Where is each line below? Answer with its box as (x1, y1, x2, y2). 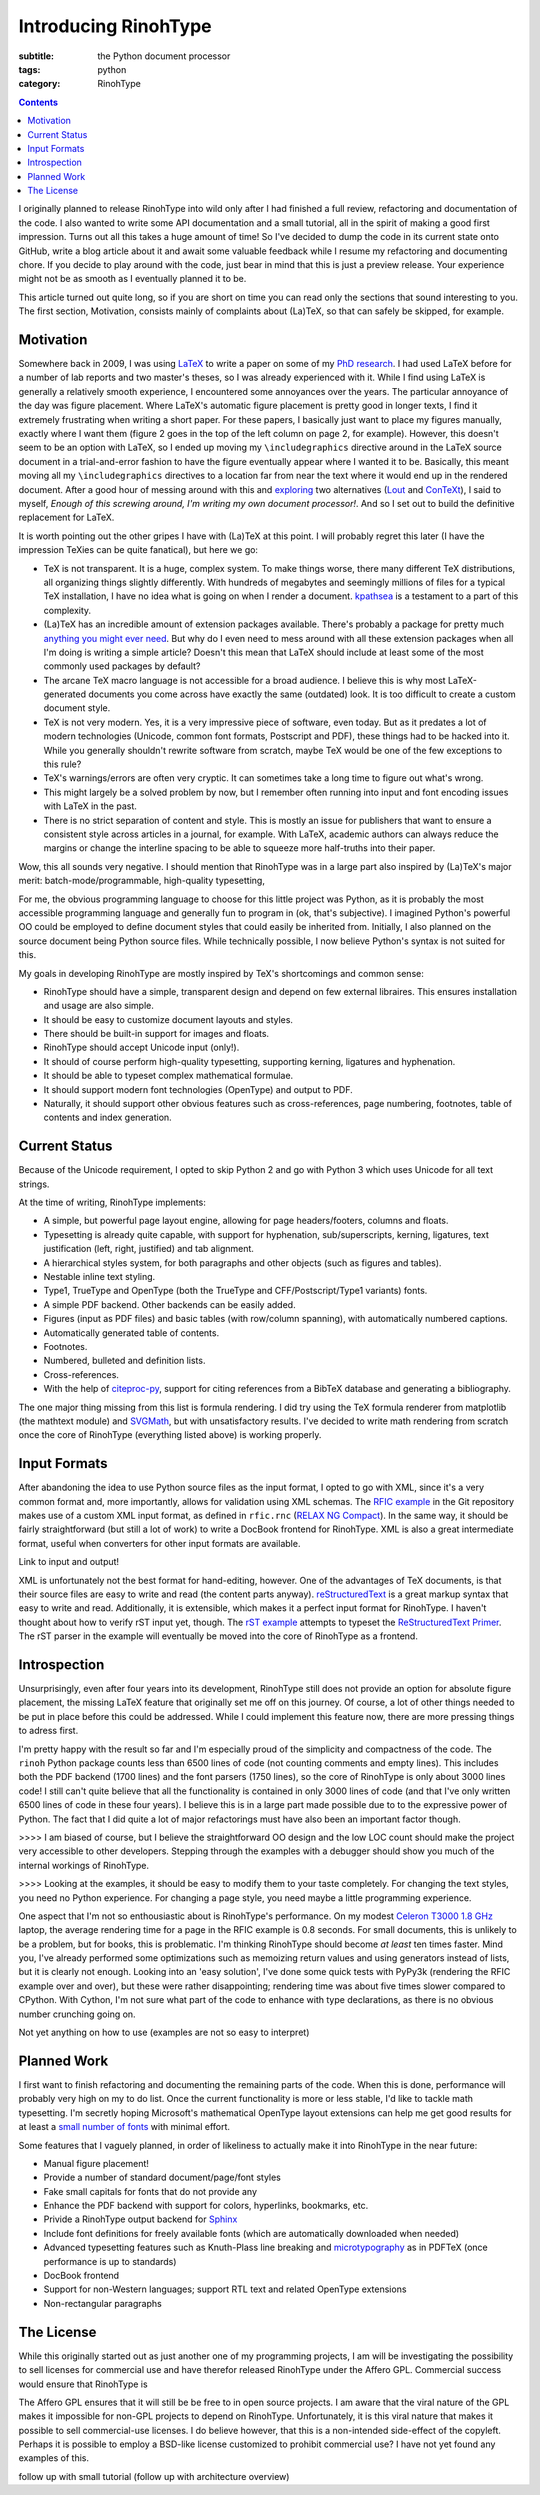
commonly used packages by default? (43, 660, 201, 672)
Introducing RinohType (18, 15, 212, 37)
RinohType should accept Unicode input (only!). (43, 1041, 240, 1054)
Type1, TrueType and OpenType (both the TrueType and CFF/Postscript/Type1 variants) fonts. (43, 1285, 428, 1297)
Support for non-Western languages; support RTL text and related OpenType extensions (43, 2283, 407, 2295)
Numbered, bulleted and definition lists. (43, 1355, 206, 1367)
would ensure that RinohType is (18, 2378, 149, 2390)
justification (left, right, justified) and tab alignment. (43, 1243, 255, 1255)
